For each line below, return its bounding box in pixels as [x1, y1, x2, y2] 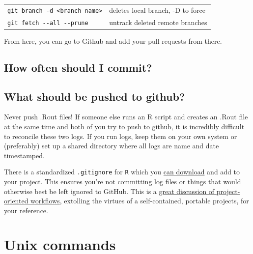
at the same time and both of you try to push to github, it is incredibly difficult [4, 121, 245, 131]
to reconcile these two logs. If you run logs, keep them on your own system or [4, 131, 237, 141]
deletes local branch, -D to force [109, 4, 205, 15]
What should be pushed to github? [4, 88, 185, 104]
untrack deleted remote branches [109, 17, 207, 27]
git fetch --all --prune [7, 19, 88, 27]
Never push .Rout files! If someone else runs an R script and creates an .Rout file [4, 112, 248, 122]
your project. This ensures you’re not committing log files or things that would [4, 176, 241, 187]
